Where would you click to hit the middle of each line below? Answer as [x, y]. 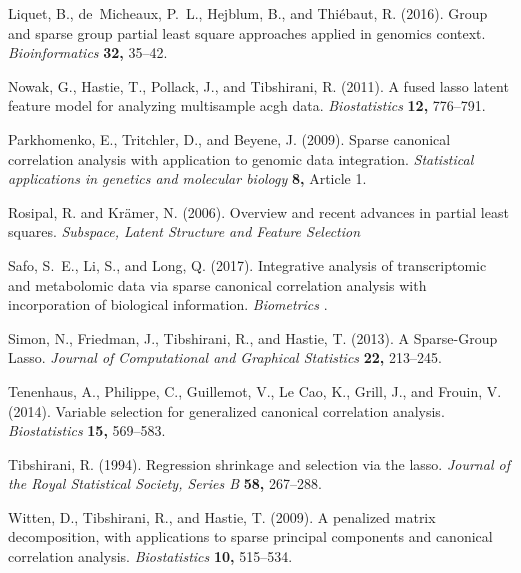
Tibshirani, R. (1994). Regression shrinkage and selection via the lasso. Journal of [259, 463]
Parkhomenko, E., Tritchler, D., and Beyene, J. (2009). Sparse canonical [229, 138]
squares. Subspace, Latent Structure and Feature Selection [184, 231]
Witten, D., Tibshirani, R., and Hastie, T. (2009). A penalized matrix [222, 516]
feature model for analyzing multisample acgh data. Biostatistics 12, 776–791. [247, 105]
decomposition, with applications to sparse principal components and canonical [250, 536]
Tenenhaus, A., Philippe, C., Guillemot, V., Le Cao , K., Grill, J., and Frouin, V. [255, 390]
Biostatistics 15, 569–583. [87, 430]
